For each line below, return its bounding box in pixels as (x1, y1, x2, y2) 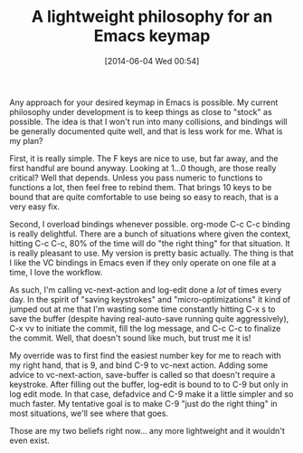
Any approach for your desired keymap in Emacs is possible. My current (9, 97, 279, 108)
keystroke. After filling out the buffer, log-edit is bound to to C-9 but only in (9, 379, 289, 390)
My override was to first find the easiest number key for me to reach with (9, 350, 282, 361)
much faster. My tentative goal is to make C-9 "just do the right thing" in (9, 398, 278, 409)
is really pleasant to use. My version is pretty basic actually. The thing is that (9, 247, 294, 258)
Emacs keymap (93, 25, 211, 46)
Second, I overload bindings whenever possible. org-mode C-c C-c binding (9, 218, 291, 229)
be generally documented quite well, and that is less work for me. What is (9, 125, 283, 137)
